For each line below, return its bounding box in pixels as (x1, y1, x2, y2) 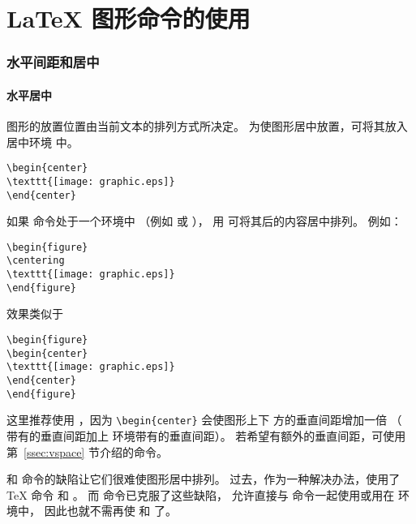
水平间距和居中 (6, 52, 100, 72)
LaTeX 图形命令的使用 (6, 2, 251, 35)
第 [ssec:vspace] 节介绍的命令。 (6, 443, 168, 460)
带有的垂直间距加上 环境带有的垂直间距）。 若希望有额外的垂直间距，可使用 (6, 427, 406, 444)
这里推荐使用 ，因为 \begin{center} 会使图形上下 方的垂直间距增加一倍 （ (6, 411, 402, 428)
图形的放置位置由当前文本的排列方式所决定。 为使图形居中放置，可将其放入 (6, 118, 408, 135)
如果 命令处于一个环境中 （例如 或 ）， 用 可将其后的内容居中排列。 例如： (6, 213, 402, 230)
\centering (6, 255, 65, 267)
